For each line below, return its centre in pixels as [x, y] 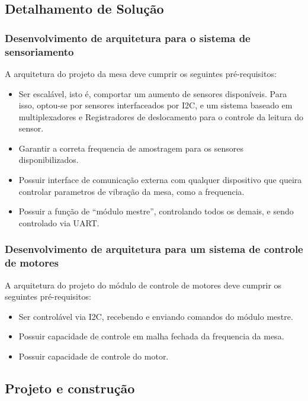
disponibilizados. [49, 160]
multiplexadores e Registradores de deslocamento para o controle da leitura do [161, 116]
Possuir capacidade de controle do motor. [94, 356]
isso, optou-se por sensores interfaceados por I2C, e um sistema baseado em [155, 105]
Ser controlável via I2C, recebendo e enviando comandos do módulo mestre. [156, 316]
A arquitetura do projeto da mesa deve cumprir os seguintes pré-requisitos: [141, 73]
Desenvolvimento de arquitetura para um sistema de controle [154, 249]
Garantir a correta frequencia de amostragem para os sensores [131, 148]
